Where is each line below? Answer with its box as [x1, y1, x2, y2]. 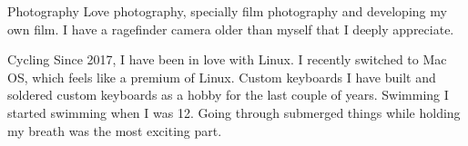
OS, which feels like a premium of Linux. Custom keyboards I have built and [7, 67, 436, 86]
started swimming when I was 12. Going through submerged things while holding [7, 102, 461, 122]
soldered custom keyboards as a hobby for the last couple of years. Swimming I [7, 85, 449, 104]
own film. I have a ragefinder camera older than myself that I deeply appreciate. [7, 19, 454, 38]
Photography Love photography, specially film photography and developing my [7, 2, 447, 20]
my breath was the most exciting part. [7, 121, 222, 140]
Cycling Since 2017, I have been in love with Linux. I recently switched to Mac [7, 50, 447, 69]
